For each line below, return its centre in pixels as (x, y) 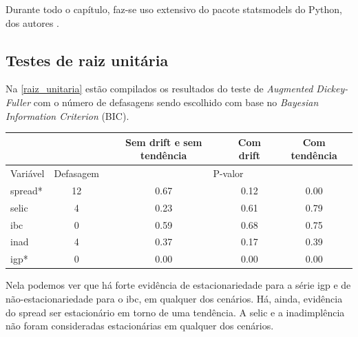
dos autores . (32, 22)
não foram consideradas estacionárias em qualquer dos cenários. (140, 326)
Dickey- (332, 89)
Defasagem (77, 173)
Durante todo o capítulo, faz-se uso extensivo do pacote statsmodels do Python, (174, 9)
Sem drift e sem (164, 142)
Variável (28, 173)
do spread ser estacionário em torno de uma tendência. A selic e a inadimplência (175, 312)
